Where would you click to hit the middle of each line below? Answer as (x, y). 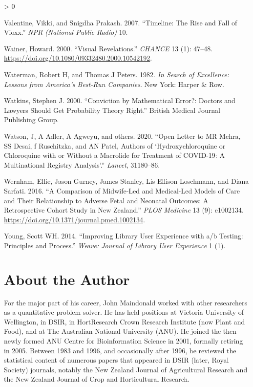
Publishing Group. (32, 119)
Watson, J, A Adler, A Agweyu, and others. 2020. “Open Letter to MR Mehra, (122, 136)
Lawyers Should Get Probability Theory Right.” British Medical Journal (112, 110)
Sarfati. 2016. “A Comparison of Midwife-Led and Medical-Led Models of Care (122, 190)
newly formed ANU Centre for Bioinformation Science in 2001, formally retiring (124, 340)
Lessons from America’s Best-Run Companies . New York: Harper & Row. (114, 84)
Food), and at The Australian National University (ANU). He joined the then (120, 331)
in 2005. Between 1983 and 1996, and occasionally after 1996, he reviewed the (120, 350)
